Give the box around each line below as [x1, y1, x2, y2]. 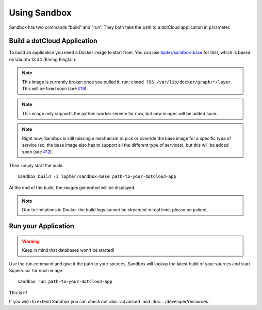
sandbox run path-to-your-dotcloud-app [17, 279, 113, 284]
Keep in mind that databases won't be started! [22, 247, 115, 253]
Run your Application [9, 222, 75, 230]
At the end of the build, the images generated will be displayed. [9, 185, 136, 190]
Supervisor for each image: [9, 267, 64, 273]
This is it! [9, 290, 27, 295]
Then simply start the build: [9, 162, 64, 168]
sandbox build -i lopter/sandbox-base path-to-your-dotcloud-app [17, 174, 177, 179]
